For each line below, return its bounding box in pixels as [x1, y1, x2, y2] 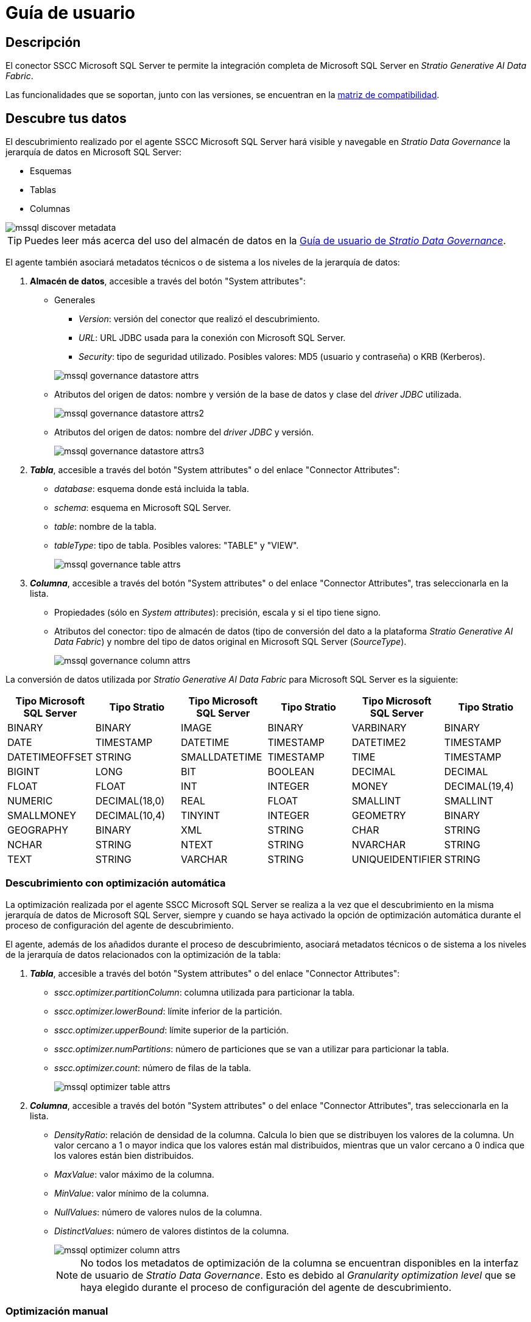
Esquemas [30, 166, 72, 177]
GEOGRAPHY [7, 824, 69, 837]
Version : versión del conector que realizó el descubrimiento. [79, 314, 320, 325]
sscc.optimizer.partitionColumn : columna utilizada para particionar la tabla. [54, 986, 355, 997]
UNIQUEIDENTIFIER [351, 853, 442, 866]
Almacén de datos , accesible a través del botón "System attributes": [30, 276, 306, 287]
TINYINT [181, 809, 220, 822]
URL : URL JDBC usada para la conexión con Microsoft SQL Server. [79, 332, 346, 343]
